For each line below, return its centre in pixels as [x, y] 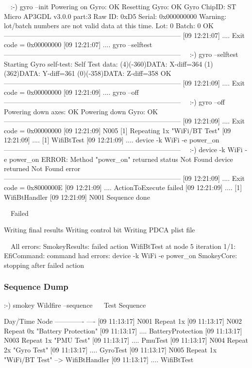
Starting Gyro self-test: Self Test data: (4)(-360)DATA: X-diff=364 [103, 63]
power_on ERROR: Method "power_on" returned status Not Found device [121, 159]
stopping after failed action [44, 265]
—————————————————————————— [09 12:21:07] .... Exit [125, 35]
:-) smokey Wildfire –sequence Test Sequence [75, 305]
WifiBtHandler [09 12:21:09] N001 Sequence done [77, 197]
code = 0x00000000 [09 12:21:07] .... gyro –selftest [78, 44]
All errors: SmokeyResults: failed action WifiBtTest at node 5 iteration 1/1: [123, 246]
